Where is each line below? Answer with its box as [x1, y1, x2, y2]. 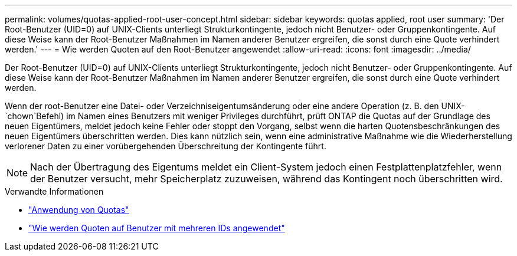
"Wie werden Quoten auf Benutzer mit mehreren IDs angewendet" [28, 223, 285, 233]
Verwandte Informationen [5, 186, 104, 196]
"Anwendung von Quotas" [28, 205, 129, 215]
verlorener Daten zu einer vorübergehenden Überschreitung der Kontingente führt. [5, 141, 326, 151]
